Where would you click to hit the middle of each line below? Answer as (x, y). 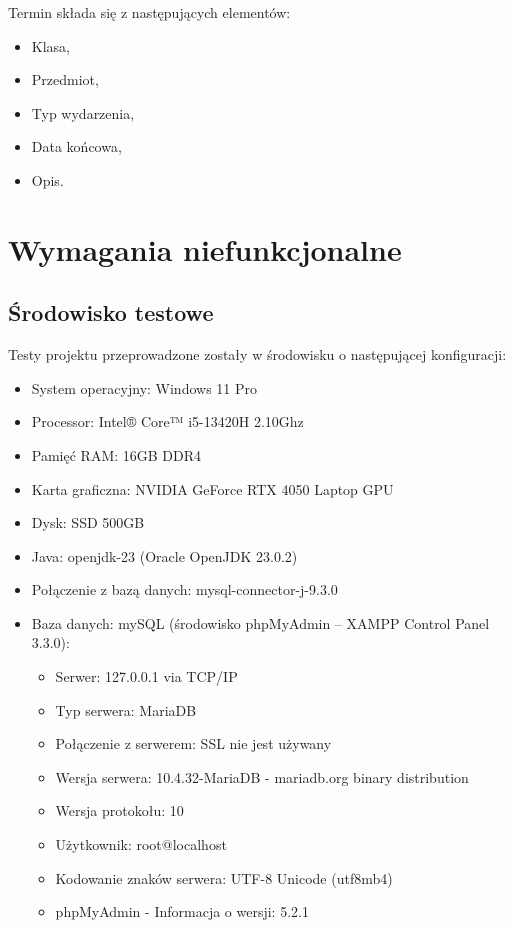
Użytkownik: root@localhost (141, 844)
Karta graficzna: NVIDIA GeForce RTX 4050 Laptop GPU (212, 488)
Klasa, (50, 45)
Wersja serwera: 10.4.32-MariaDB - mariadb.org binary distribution (262, 776)
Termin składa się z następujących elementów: (149, 12)
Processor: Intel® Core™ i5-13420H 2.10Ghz (167, 421)
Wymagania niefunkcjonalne (205, 248)
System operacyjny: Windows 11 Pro (144, 387)
